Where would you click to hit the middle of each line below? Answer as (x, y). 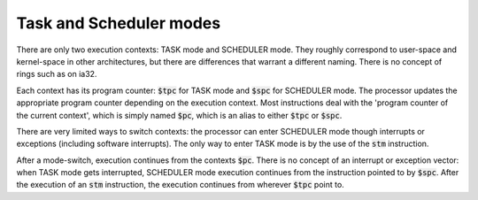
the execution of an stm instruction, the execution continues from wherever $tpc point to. (180, 185)
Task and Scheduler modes (119, 23)
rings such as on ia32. (57, 74)
